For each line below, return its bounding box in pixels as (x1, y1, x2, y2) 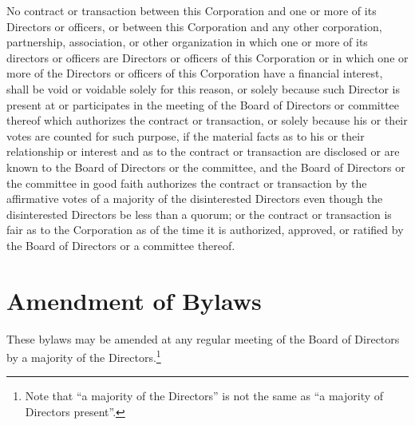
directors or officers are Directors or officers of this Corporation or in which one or (6, 49, 409, 66)
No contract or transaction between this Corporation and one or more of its (6, 2, 377, 18)
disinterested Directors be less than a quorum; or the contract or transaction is (6, 205, 392, 222)
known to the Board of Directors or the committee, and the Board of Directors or (6, 158, 405, 175)
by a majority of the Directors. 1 (6, 347, 161, 365)
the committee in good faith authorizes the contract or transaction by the (6, 174, 367, 191)
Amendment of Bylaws (6, 284, 262, 316)
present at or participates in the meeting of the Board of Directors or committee (6, 96, 400, 113)
